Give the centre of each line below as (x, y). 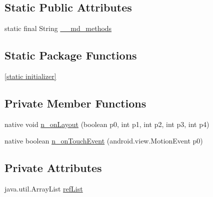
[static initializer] (30, 76)
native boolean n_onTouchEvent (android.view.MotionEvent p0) (104, 141)
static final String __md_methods (58, 28)
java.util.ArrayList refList (44, 189)
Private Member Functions (75, 103)
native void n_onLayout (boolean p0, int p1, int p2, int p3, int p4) (107, 124)
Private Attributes (53, 168)
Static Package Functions (71, 55)
